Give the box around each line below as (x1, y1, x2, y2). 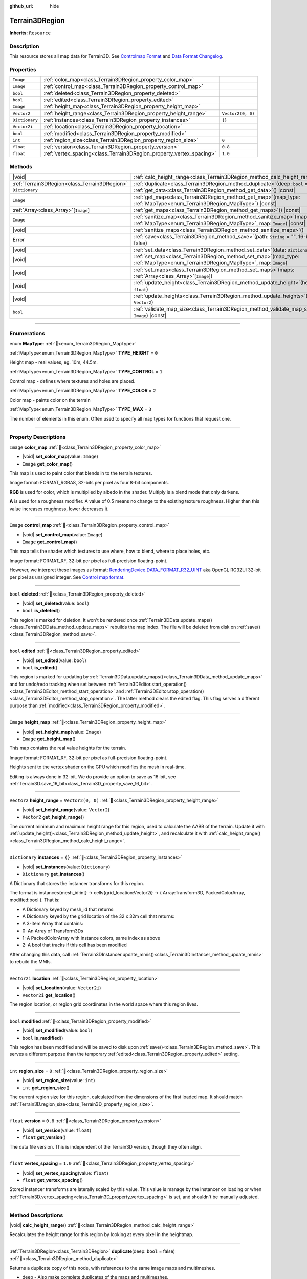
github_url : (9, 3, 33, 9)
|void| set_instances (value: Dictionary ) (22, 864, 111, 870)
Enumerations (9, 330, 46, 337)
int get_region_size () (22, 1085, 70, 1091)
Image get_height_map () (22, 736, 76, 742)
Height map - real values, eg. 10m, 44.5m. (9, 359, 98, 365)
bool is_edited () (22, 664, 58, 670)
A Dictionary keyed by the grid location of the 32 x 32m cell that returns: (22, 913, 175, 919)
